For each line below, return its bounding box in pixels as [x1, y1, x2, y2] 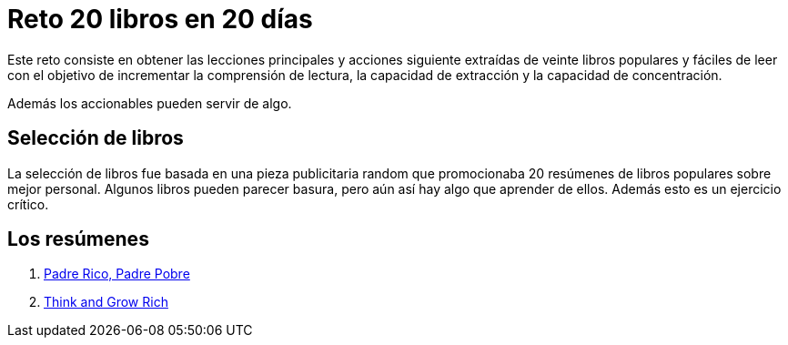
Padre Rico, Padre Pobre [44, 266, 190, 282]
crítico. [7, 196, 49, 212]
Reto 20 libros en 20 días [7, 4, 313, 35]
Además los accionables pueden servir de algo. [7, 95, 292, 111]
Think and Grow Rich [44, 294, 168, 310]
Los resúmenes [7, 228, 149, 251]
